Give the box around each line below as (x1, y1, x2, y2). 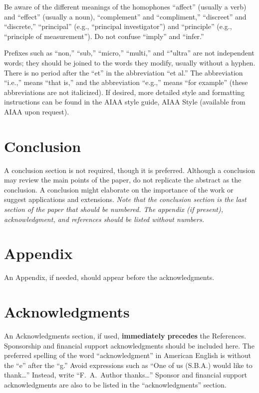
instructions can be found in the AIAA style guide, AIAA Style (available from (4, 96, 246, 107)
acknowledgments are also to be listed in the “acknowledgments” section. (4, 379, 227, 390)
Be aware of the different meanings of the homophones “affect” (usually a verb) (4, 1, 247, 11)
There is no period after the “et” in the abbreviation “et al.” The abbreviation (4, 67, 243, 77)
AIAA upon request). (4, 106, 69, 116)
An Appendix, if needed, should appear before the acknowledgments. (4, 272, 215, 282)
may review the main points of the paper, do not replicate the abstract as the (4, 174, 242, 185)
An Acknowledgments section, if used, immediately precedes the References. (4, 330, 247, 341)
